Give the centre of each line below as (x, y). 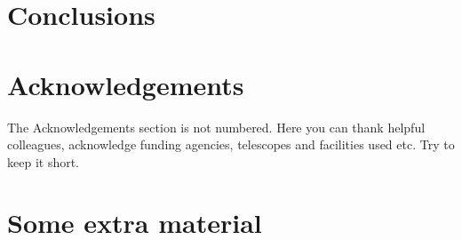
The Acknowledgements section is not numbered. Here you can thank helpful (216, 127)
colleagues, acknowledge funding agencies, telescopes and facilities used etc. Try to (231, 144)
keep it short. (44, 161)
